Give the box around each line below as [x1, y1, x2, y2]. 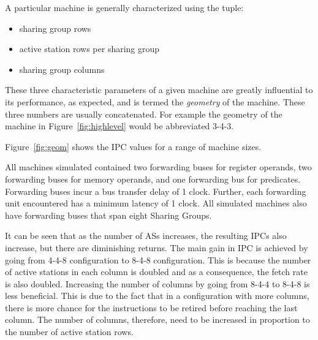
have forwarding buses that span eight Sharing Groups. [5, 208, 212, 221]
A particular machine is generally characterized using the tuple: [5, 1, 244, 13]
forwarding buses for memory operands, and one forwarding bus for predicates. [5, 172, 301, 185]
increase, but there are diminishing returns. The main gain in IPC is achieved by [5, 241, 308, 254]
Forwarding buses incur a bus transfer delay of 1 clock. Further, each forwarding [5, 184, 306, 197]
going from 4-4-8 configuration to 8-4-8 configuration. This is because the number [5, 253, 311, 266]
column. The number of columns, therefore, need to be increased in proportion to [5, 313, 310, 326]
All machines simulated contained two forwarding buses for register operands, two [5, 161, 312, 173]
